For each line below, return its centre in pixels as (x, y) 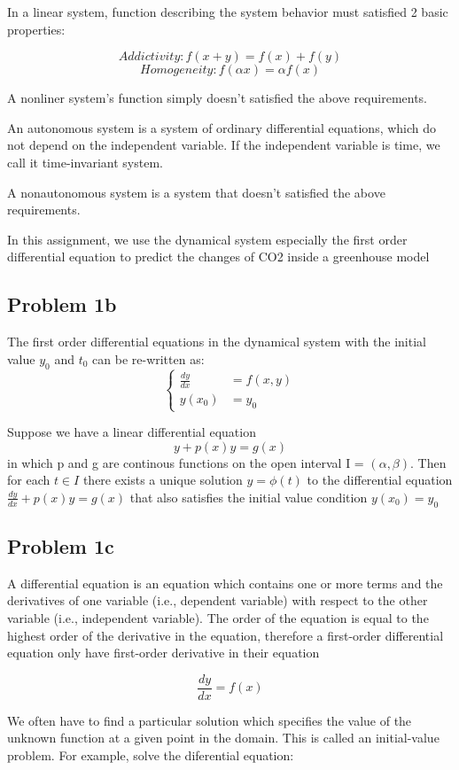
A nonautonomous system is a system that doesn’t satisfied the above (196, 192)
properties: (36, 29)
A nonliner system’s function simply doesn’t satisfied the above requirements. (218, 98)
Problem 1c (61, 546)
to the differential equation (380, 480)
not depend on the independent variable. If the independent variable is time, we (224, 145)
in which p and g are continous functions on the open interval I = (186, 462)
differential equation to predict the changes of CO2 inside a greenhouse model (218, 257)
